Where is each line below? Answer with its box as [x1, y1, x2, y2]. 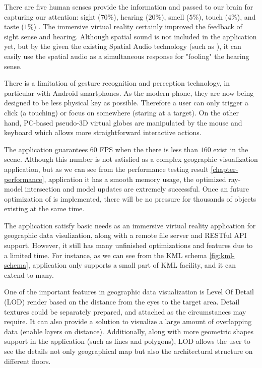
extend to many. [4, 269, 54, 280]
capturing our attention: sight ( [4, 11, 101, 22]
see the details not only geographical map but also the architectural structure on [4, 346, 253, 356]
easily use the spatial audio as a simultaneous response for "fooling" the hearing [4, 50, 249, 61]
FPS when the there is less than [99, 144, 198, 154]
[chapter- [211, 163, 238, 174]
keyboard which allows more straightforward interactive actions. [4, 127, 202, 138]
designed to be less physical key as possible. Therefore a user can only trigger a [4, 97, 248, 108]
